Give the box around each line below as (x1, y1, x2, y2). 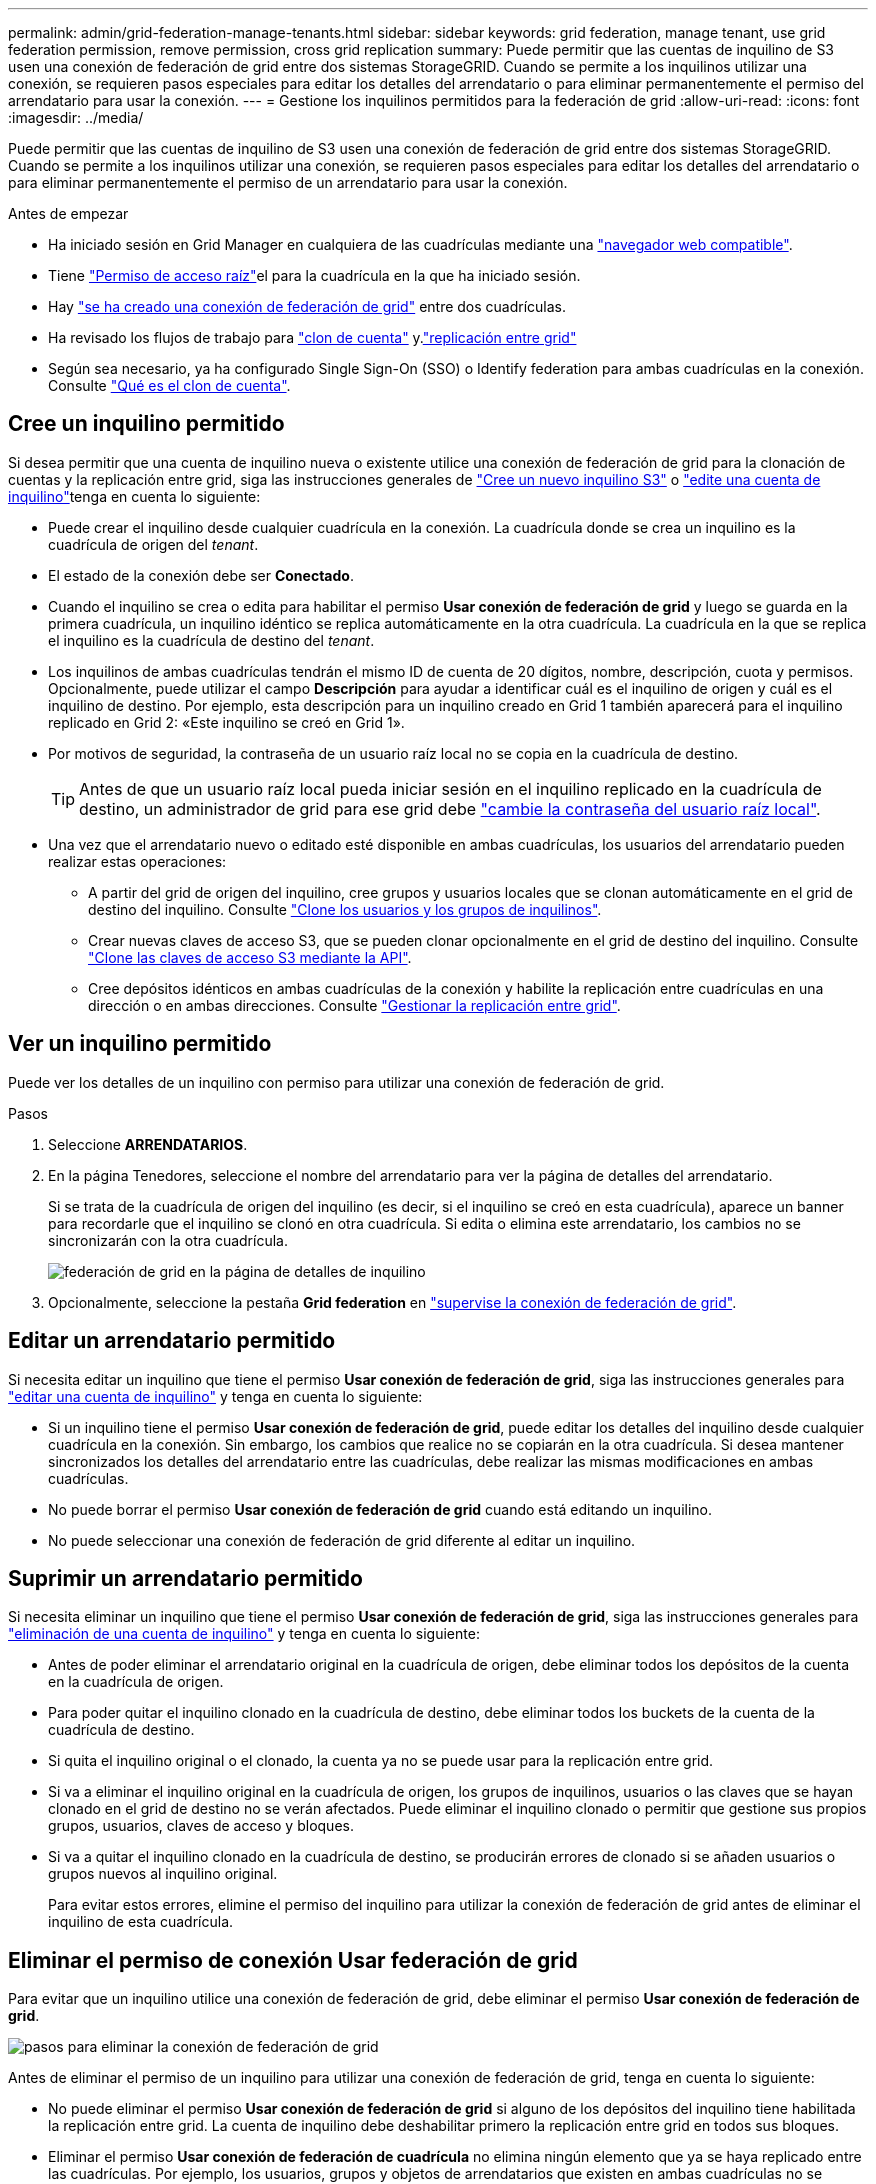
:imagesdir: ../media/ (8, 109, 144, 126)
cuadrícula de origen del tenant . (48, 535, 259, 553)
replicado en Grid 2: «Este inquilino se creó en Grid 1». (48, 713, 405, 731)
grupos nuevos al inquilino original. (48, 1865, 278, 1883)
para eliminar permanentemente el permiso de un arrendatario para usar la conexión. (8, 174, 568, 191)
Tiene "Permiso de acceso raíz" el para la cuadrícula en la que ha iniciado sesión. (48, 267, 581, 284)
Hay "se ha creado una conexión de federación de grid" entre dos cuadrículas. (48, 298, 567, 315)
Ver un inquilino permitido (8, 1031, 272, 1057)
